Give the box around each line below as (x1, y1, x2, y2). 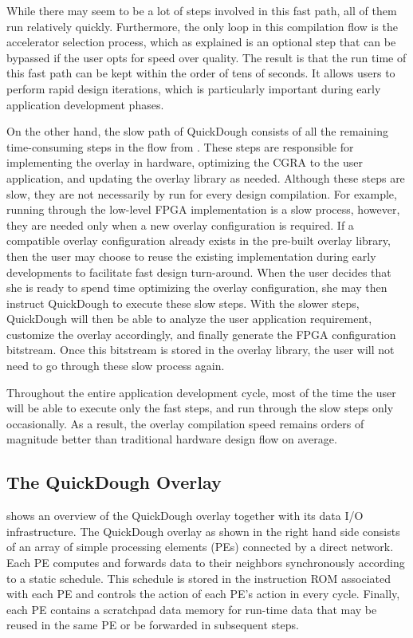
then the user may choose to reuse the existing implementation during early (6, 247, 376, 264)
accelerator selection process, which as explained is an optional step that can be (6, 33, 396, 50)
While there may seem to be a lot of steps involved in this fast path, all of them (6, 2, 397, 18)
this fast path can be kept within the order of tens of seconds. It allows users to (6, 65, 395, 81)
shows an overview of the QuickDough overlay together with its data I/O (6, 507, 364, 524)
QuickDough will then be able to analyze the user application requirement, (6, 310, 372, 327)
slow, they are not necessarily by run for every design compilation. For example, (6, 185, 397, 202)
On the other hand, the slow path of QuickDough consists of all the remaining (6, 123, 388, 140)
